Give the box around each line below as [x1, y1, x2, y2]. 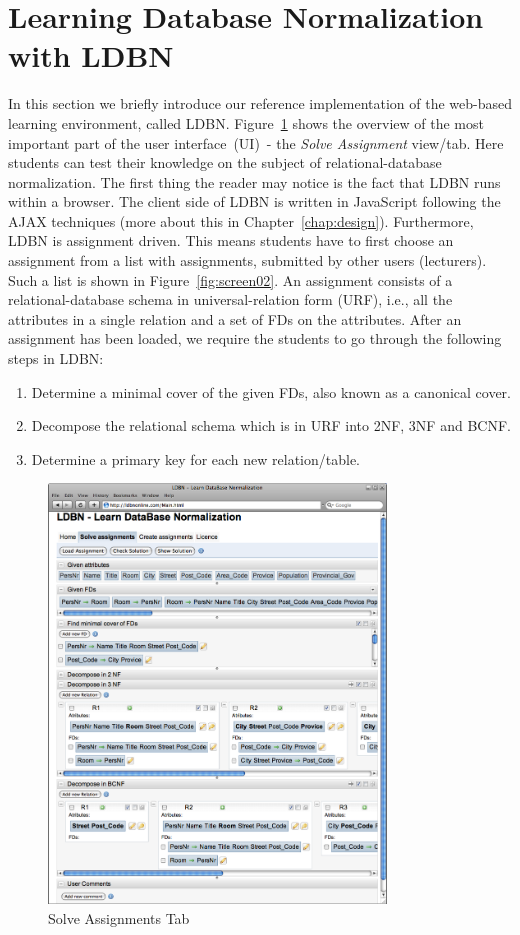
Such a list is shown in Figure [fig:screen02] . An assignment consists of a [8, 269, 453, 290]
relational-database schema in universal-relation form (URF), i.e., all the [8, 289, 453, 310]
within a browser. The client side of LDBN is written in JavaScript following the [8, 191, 501, 212]
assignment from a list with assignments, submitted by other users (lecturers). [8, 250, 487, 271]
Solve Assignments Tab [48, 908, 190, 928]
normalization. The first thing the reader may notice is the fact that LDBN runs [8, 171, 501, 192]
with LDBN [8, 35, 174, 76]
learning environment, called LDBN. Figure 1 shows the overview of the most [8, 112, 484, 133]
